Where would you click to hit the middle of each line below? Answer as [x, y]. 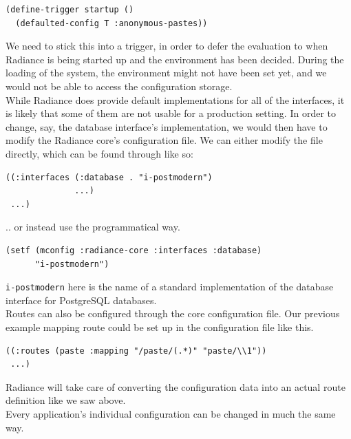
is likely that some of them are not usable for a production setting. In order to [171, 113]
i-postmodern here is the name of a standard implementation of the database [170, 287]
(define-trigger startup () [70, 10]
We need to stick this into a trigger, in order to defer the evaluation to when [167, 46]
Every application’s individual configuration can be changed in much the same [171, 413]
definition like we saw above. [66, 400]
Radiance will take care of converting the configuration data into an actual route [175, 386]
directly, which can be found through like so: [99, 153]
